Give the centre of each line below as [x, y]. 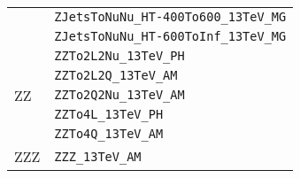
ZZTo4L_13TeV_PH [109, 114]
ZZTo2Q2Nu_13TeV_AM [119, 95]
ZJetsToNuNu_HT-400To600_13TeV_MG [170, 17]
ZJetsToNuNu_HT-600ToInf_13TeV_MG [170, 36]
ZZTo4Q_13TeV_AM [109, 134]
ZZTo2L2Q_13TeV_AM [116, 75]
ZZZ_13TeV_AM [98, 156]
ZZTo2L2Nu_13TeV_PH [119, 56]
